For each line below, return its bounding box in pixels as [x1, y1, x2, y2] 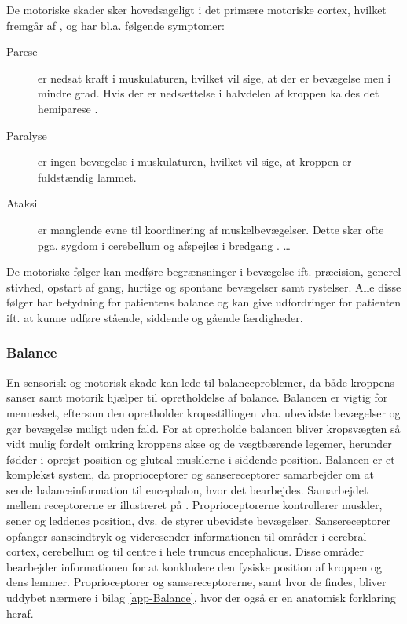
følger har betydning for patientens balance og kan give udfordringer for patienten [6, 294, 401, 310]
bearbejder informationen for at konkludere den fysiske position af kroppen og [6, 558, 383, 574]
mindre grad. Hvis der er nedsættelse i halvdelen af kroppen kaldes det [38, 85, 379, 101]
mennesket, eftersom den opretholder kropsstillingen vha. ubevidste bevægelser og [6, 404, 401, 420]
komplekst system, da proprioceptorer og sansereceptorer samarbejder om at [6, 466, 374, 483]
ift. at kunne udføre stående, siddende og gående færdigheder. [6, 309, 303, 325]
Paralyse [6, 127, 47, 143]
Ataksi [6, 195, 38, 211]
